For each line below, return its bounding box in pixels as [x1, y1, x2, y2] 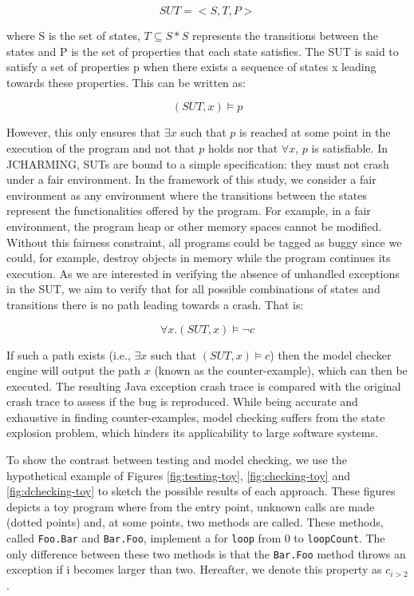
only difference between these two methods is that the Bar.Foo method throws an [6, 545, 406, 562]
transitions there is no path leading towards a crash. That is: [6, 296, 304, 312]
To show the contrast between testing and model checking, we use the [6, 451, 347, 468]
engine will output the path [6, 362, 141, 379]
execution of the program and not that [6, 139, 195, 156]
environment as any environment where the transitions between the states [6, 186, 368, 203]
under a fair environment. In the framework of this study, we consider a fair [6, 171, 377, 188]
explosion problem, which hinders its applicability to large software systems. [6, 424, 378, 441]
